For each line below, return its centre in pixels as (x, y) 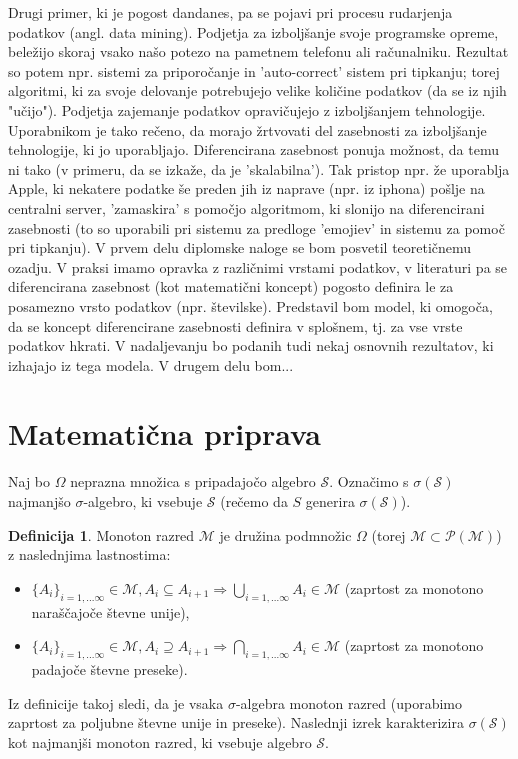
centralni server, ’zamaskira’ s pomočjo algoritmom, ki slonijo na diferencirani (246, 207)
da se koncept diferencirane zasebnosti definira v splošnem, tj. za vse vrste (235, 325)
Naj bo (29, 481)
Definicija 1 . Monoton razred (101, 534)
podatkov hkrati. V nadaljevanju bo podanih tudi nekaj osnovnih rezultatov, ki (251, 345)
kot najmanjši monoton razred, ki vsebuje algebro (160, 741)
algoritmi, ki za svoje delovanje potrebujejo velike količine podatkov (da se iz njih (257, 90)
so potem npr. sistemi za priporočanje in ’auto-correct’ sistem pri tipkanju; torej (254, 70)
